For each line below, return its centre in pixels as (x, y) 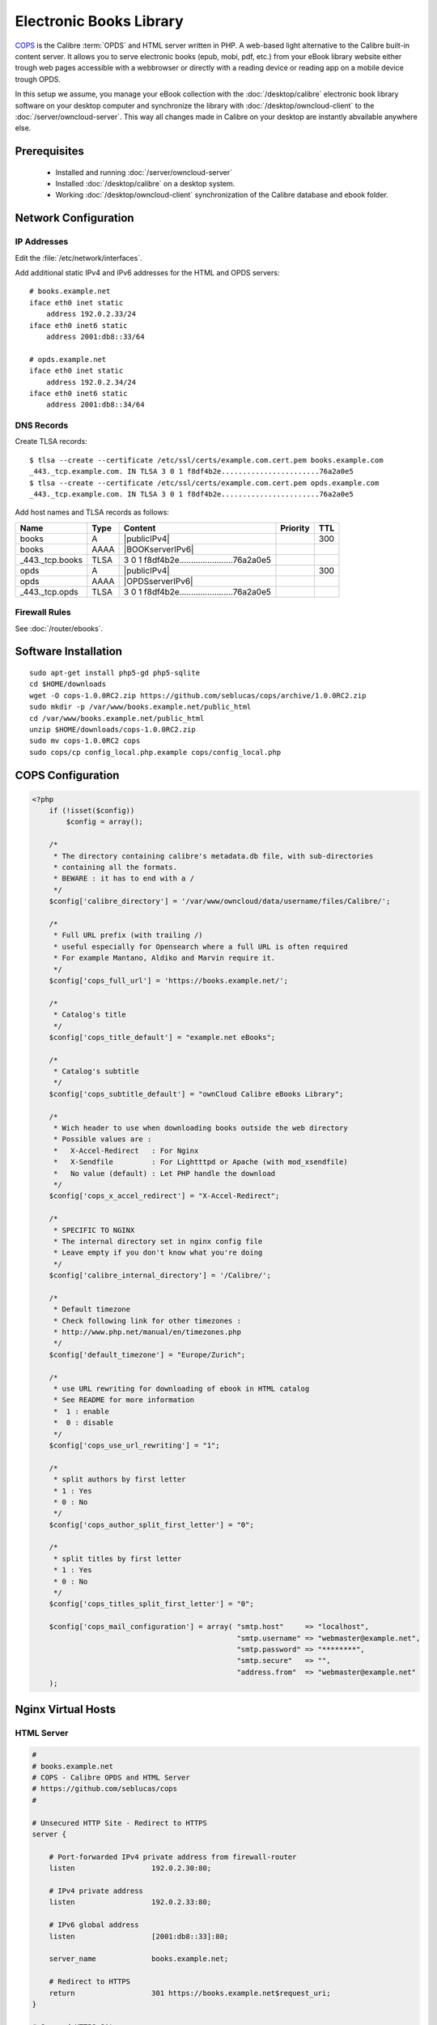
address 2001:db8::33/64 (95, 337)
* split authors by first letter (119, 1479)
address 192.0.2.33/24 (91, 314)
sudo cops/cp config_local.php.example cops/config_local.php (155, 752)
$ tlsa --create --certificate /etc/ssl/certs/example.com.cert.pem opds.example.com (204, 483)
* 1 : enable (81, 1411)
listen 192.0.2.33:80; (130, 1902)
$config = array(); (104, 822)
